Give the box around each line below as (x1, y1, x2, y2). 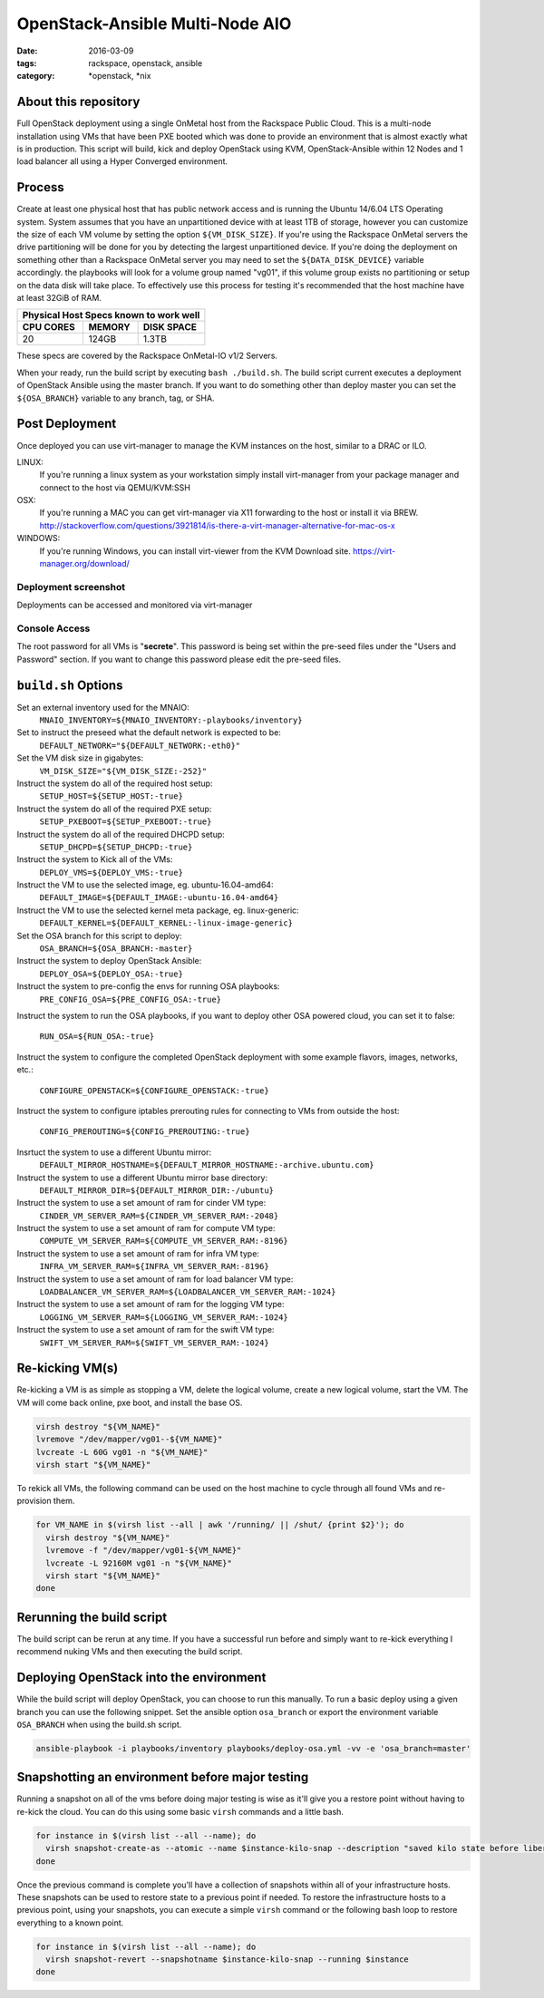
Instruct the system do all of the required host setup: (16, 778, 213, 789)
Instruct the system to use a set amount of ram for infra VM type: (16, 1247, 260, 1259)
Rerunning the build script (16, 1609, 168, 1625)
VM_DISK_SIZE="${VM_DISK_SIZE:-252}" (39, 766, 208, 776)
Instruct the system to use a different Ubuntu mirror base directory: (16, 1172, 267, 1183)
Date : (16, 45, 38, 56)
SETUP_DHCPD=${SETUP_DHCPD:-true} (39, 841, 193, 852)
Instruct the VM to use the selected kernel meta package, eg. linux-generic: (16, 905, 299, 916)
